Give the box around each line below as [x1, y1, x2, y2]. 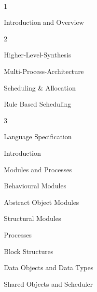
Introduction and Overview [4, 17, 84, 27]
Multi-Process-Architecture [4, 66, 84, 76]
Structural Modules [4, 213, 61, 223]
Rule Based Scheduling [4, 99, 71, 109]
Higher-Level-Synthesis [4, 50, 71, 60]
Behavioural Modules [4, 181, 67, 191]
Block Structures [4, 246, 54, 256]
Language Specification [4, 131, 72, 142]
